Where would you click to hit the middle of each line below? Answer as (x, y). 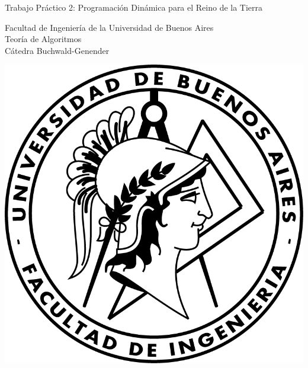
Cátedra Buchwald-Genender (57, 50)
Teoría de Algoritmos (43, 39)
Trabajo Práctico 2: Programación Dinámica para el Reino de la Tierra (134, 7)
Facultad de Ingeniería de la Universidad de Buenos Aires (109, 27)
